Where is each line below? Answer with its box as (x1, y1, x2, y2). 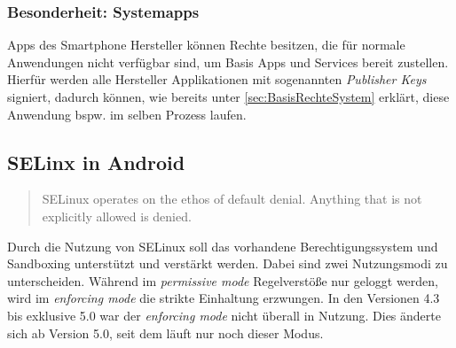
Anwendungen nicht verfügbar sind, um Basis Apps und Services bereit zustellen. (7, 52, 449, 71)
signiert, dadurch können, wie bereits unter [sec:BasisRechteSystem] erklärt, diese (7, 88, 450, 105)
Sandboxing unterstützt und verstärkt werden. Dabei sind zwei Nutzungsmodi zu (7, 254, 448, 273)
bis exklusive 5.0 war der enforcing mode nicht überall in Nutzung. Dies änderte (7, 305, 441, 324)
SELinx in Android (7, 148, 185, 175)
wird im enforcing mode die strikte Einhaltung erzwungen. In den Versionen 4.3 (7, 289, 440, 307)
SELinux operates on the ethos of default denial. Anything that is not (42, 189, 422, 208)
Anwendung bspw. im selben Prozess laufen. (7, 104, 247, 123)
